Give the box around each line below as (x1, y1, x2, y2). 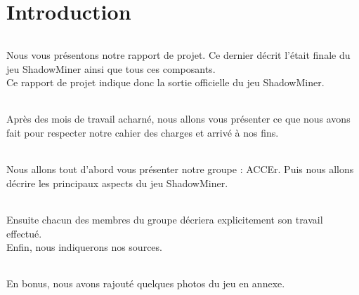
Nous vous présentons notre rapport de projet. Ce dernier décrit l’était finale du (6, 47, 351, 62)
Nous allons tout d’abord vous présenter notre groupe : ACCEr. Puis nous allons (6, 162, 354, 177)
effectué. (6, 226, 42, 240)
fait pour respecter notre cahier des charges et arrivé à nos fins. (6, 125, 279, 139)
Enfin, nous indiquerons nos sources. (6, 240, 162, 254)
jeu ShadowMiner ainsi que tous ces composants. (6, 61, 216, 76)
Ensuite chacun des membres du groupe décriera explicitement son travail (6, 212, 323, 226)
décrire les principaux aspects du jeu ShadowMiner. (6, 175, 228, 190)
